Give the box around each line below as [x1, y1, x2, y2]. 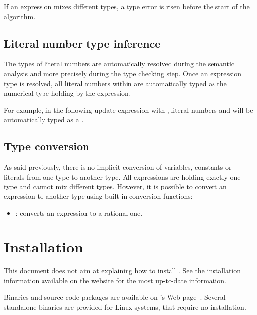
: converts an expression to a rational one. [15, 207, 143, 218]
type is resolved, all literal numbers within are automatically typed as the [4, 78, 227, 88]
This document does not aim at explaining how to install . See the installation [4, 265, 241, 276]
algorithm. [4, 11, 36, 21]
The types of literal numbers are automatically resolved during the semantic [4, 59, 234, 69]
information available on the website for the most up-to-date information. [4, 275, 226, 285]
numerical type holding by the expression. [4, 88, 130, 98]
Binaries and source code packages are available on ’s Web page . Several [4, 292, 226, 302]
